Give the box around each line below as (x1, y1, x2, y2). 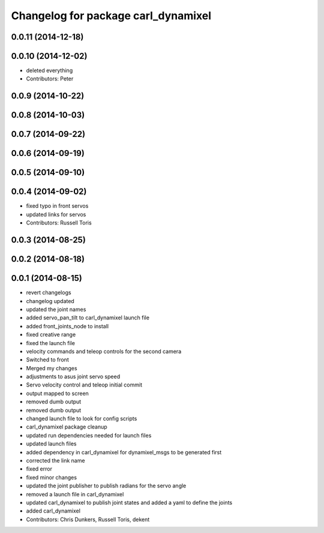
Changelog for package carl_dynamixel (11, 9, 212, 22)
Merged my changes (26, 364, 77, 372)
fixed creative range (26, 331, 76, 339)
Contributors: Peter (26, 75, 74, 82)
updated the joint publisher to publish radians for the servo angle (26, 482, 187, 489)
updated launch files (26, 440, 77, 447)
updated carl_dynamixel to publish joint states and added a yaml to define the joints (26, 499, 233, 506)
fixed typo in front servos (26, 202, 89, 209)
